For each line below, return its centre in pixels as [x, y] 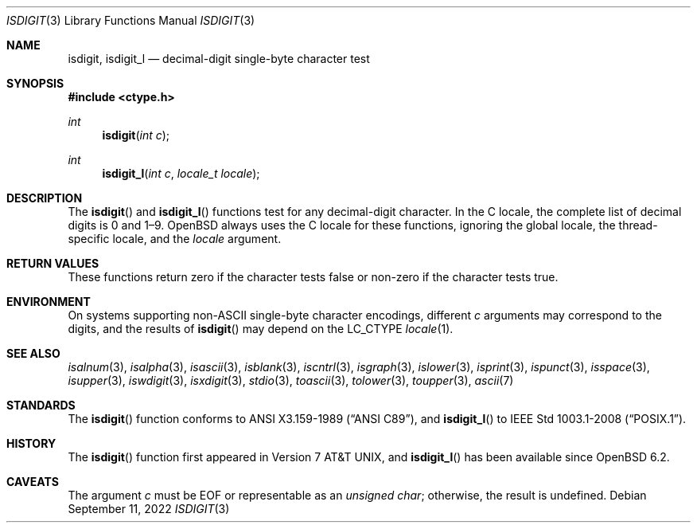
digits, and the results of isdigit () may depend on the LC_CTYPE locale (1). [261, 329]
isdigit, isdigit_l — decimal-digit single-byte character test [219, 59]
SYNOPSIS [35, 83]
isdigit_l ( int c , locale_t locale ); [181, 173]
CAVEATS [33, 482]
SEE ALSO [33, 353]
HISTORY [31, 443]
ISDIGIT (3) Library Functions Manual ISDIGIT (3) [131, 20]
